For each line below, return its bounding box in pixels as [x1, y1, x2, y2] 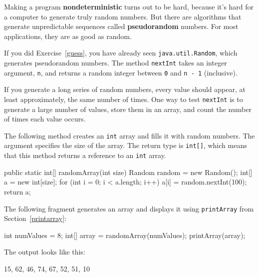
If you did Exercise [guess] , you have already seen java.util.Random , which [4, 47, 238, 58]
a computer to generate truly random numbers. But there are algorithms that [4, 11, 242, 21]
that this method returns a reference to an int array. [4, 150, 166, 160]
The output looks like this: [4, 246, 85, 257]
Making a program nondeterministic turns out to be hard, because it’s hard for [4, 1, 254, 11]
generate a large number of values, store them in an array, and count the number [4, 103, 252, 114]
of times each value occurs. [4, 113, 86, 124]
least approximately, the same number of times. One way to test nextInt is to [4, 93, 243, 104]
